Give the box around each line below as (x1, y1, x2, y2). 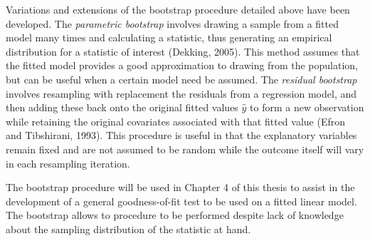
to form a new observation (250, 100, 364, 115)
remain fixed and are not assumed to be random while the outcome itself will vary (6, 141, 364, 156)
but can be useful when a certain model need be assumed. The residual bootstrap (6, 71, 357, 86)
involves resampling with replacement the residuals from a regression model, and (6, 86, 357, 101)
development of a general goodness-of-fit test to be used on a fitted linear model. (6, 193, 357, 208)
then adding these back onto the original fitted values (6, 100, 238, 115)
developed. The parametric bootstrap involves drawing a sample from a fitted (6, 16, 339, 31)
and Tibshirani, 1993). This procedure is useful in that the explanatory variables (6, 128, 357, 143)
